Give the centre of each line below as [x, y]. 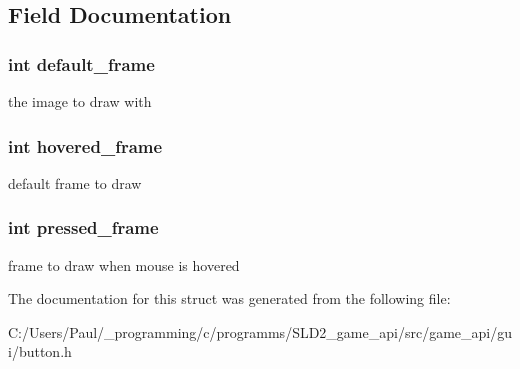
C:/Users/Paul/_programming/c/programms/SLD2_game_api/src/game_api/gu [260, 331]
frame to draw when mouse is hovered [124, 264]
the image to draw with [80, 101]
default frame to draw [75, 182]
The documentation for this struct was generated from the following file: [229, 298]
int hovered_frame [85, 145]
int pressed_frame [83, 227]
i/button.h [40, 351]
